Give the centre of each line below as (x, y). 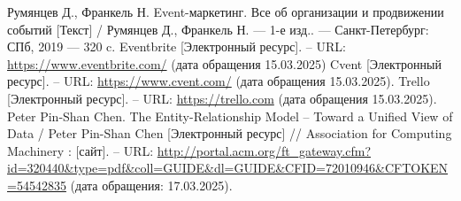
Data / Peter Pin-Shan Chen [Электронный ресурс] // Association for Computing (230, 133)
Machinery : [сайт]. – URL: (81, 150)
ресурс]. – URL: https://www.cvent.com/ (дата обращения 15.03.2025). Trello (219, 81)
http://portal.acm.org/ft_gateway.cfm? (264, 150)
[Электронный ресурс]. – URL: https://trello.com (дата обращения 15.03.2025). (222, 98)
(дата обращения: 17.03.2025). (151, 185)
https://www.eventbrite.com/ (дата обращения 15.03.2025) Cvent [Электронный (224, 63)
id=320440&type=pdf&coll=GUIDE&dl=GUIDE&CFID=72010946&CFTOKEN (228, 168)
